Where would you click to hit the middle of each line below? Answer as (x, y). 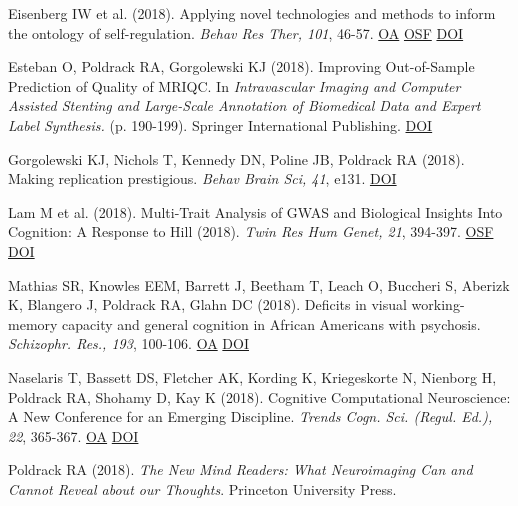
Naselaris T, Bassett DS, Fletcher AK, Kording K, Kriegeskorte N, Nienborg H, (252, 376)
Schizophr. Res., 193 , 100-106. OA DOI (129, 343)
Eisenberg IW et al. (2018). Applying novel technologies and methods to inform (252, 13)
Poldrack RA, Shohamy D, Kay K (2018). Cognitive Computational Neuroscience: (259, 396)
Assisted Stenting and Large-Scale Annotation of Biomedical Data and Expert (244, 105)
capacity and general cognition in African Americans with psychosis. (271, 323)
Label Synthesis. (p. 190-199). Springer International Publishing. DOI (220, 124)
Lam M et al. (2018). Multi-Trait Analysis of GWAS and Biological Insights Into (255, 211)
